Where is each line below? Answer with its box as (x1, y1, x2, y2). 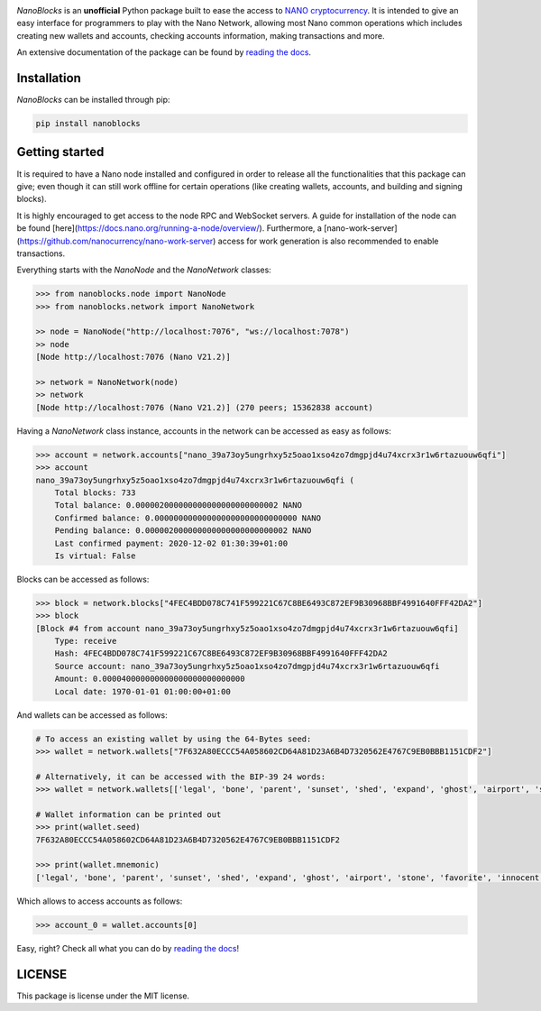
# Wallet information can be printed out (35, 809, 222, 820)
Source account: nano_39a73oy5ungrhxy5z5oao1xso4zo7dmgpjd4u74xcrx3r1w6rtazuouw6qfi (54, 661, 441, 671)
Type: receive (54, 636, 117, 647)
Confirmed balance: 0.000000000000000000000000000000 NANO (54, 512, 322, 523)
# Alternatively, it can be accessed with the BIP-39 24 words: (35, 771, 326, 782)
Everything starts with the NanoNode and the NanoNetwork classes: (16, 264, 272, 275)
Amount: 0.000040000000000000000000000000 (54, 674, 245, 685)
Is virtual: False (54, 550, 136, 561)
